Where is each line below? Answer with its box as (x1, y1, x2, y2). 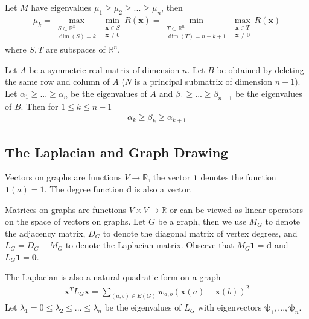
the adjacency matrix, (5, 226, 86, 239)
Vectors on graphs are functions (5, 171, 122, 183)
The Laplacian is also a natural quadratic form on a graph (5, 271, 221, 283)
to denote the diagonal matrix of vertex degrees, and (103, 226, 298, 239)
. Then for (21, 99, 59, 112)
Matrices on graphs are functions (5, 203, 127, 215)
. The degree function (44, 182, 124, 195)
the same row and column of (5, 75, 110, 88)
